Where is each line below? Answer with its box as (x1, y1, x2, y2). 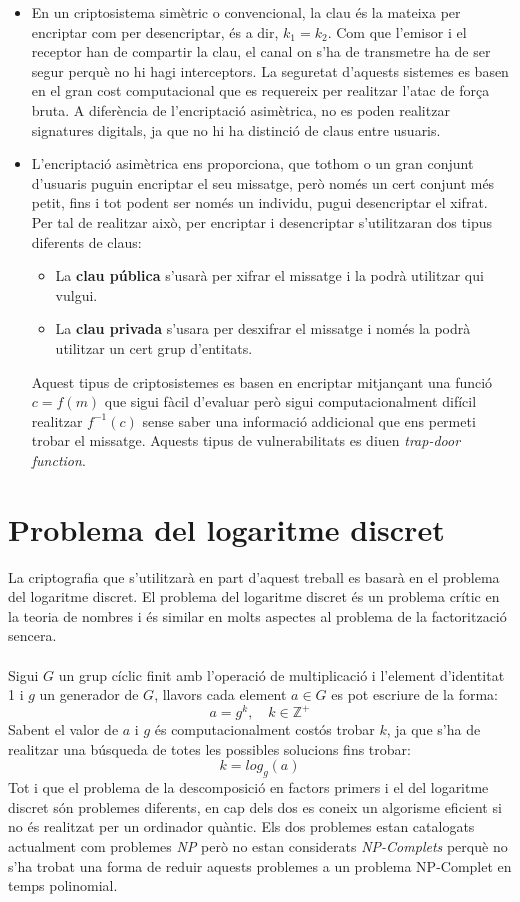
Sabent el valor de (8, 719, 119, 740)
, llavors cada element (154, 684, 287, 705)
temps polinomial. (8, 875, 118, 896)
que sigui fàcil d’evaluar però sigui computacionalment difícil (104, 391, 477, 412)
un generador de (39, 684, 139, 705)
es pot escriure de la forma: (331, 684, 498, 705)
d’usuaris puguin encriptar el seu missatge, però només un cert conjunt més (31, 172, 495, 193)
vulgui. (55, 284, 98, 305)
